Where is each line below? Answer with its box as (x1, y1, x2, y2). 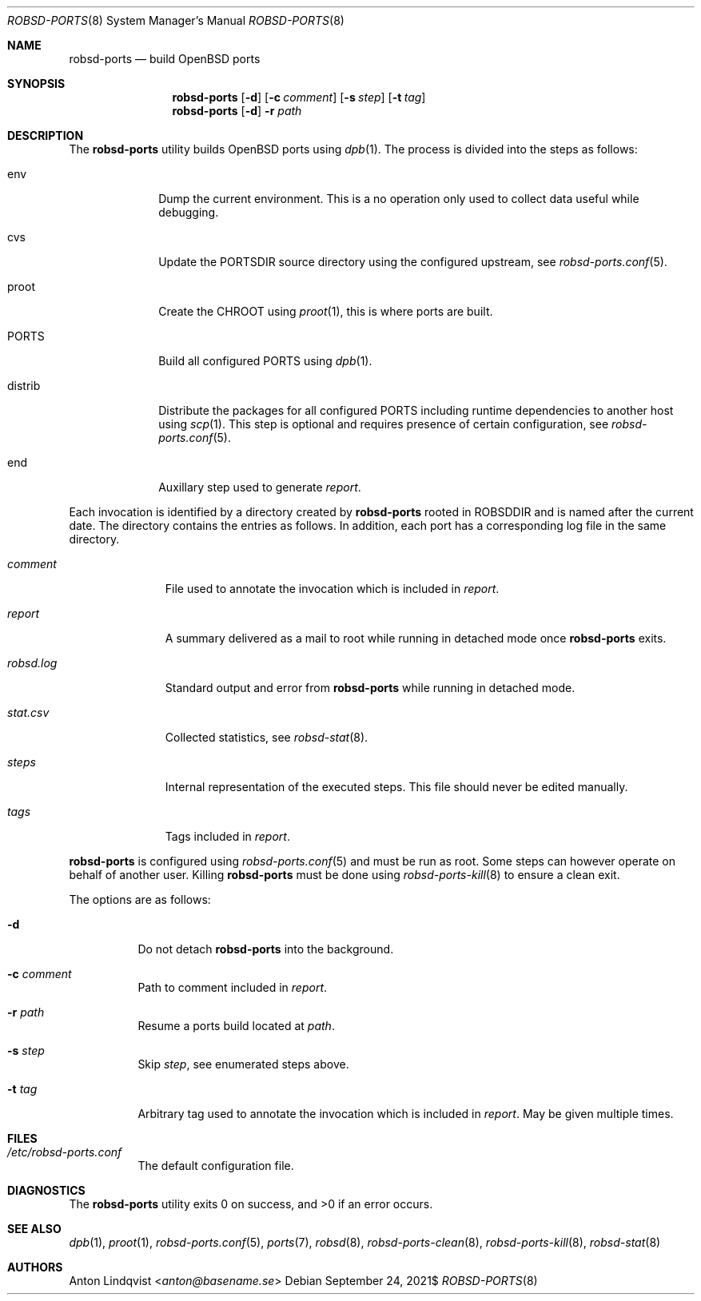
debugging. (158, 205, 219, 219)
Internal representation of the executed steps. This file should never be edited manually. (165, 780, 628, 794)
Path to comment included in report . (137, 981, 328, 994)
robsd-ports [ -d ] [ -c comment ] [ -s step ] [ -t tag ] (172, 90, 426, 104)
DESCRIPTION (7, 129, 84, 142)
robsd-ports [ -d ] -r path (172, 104, 302, 117)
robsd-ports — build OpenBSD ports (69, 52, 261, 66)
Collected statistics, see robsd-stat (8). (165, 730, 368, 744)
